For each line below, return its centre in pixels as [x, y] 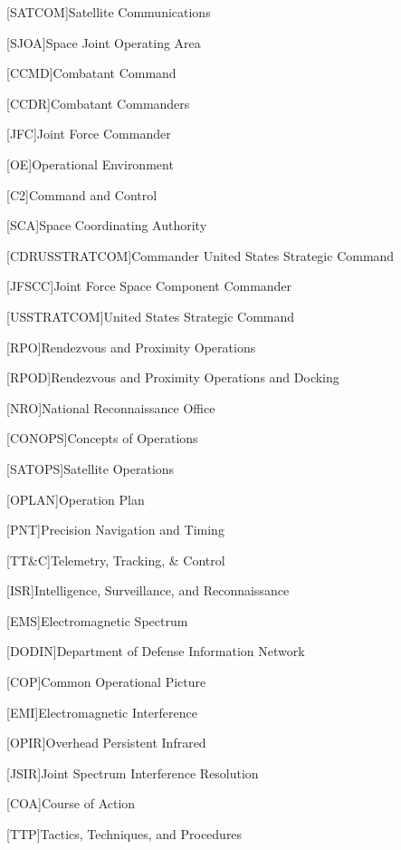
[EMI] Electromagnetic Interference [102, 712]
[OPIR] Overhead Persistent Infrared [106, 743]
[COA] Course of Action [71, 803]
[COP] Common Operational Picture [106, 682]
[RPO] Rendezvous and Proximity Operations [131, 347]
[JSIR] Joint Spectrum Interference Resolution [133, 773]
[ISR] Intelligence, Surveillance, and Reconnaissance [148, 590]
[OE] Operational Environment [90, 164]
